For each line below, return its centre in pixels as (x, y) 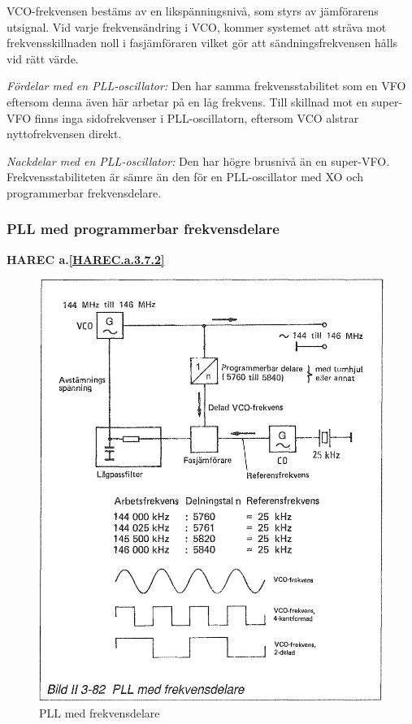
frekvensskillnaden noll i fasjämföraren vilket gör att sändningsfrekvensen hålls (202, 43)
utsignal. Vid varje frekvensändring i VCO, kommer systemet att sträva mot (197, 26)
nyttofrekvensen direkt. (64, 134)
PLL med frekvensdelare (100, 713)
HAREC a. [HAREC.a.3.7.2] (86, 259)
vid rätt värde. (43, 58)
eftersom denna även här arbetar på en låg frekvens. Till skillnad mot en (187, 101)
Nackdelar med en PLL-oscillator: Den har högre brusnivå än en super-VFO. (198, 160)
